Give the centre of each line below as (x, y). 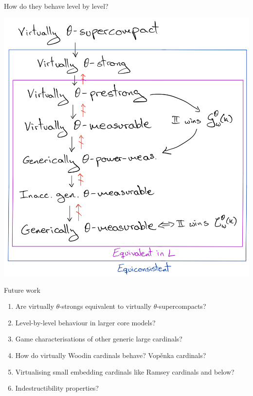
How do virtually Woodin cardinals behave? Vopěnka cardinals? (111, 355)
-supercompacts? (181, 306)
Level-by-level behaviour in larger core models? (85, 322)
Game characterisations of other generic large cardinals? (99, 339)
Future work (22, 290)
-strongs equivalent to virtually (105, 306)
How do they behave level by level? (56, 6)
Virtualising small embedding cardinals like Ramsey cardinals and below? (125, 371)
